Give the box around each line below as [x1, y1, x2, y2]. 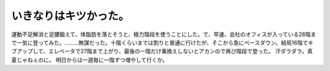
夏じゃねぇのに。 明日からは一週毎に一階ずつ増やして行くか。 [11, 56, 168, 64]
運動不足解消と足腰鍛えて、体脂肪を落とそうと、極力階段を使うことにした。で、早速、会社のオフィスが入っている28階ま [11, 31, 317, 38]
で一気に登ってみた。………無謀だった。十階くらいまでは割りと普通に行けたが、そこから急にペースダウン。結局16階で [11, 39, 309, 46]
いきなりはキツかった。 [11, 9, 130, 23]
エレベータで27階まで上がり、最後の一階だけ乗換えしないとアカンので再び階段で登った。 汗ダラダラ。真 [48, 48, 313, 55]
